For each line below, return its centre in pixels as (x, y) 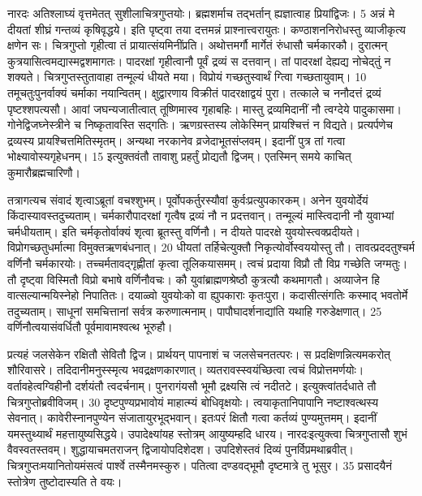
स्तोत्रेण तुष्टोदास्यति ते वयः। (65, 481)
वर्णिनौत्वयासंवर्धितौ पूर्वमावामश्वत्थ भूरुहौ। (90, 327)
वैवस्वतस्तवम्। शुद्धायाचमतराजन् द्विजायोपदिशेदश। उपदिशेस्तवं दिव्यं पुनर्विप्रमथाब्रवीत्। (181, 449)
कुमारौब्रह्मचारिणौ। (44, 172)
